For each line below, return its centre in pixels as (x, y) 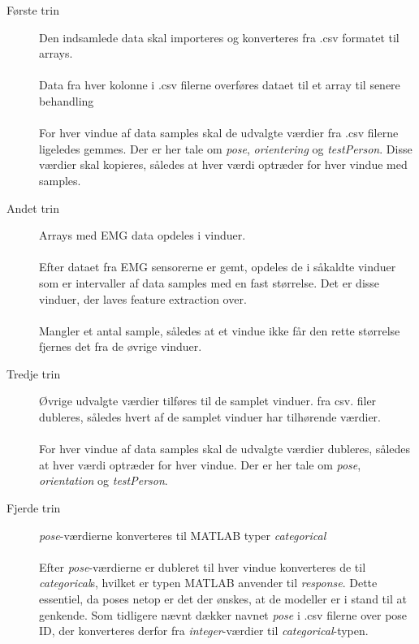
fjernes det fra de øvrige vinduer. (121, 346)
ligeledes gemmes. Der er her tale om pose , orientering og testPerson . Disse (226, 148)
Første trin (33, 10)
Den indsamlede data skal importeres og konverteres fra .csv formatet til (219, 37)
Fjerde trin (34, 508)
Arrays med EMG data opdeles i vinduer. (143, 235)
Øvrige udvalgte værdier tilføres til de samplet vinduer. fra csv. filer (208, 401)
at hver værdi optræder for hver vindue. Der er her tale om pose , (200, 464)
